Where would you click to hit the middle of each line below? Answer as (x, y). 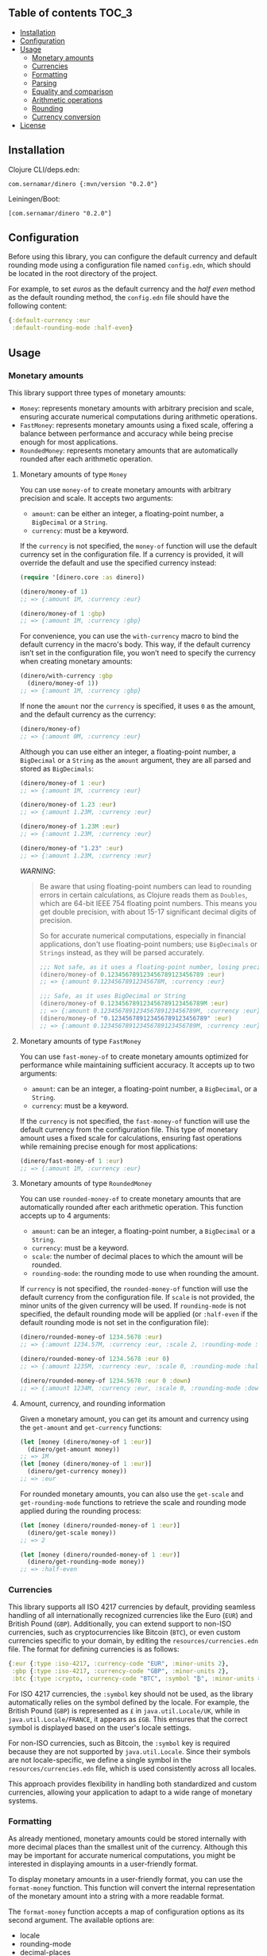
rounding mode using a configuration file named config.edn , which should (130, 265)
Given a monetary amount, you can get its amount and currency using (134, 1418)
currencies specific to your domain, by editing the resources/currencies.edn (133, 1641)
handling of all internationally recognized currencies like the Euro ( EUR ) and (130, 1616)
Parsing (44, 83)
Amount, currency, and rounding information (92, 1403)
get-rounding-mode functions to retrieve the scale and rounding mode (133, 1502)
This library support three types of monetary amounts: (97, 392)
